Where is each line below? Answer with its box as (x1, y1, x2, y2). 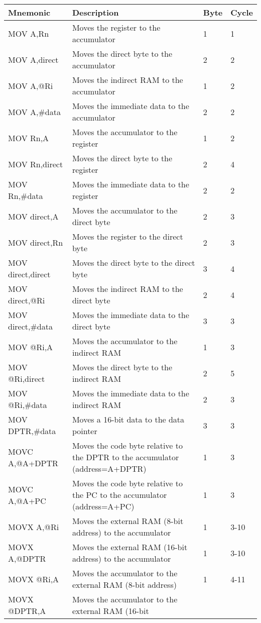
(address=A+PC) (72, 500, 135, 512)
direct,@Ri (8, 294, 45, 306)
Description (72, 7, 119, 18)
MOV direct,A (8, 210, 59, 222)
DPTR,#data (8, 425, 56, 437)
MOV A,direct (8, 53, 59, 65)
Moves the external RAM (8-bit (72, 515, 184, 527)
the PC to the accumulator (72, 489, 167, 500)
